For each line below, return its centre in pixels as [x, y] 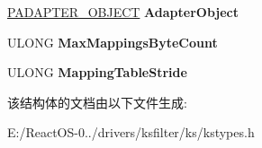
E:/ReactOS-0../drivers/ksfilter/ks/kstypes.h [131, 132]
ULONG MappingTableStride [97, 72]
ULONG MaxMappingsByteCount [113, 42]
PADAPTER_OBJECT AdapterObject [123, 12]
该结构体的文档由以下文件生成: [97, 102]
